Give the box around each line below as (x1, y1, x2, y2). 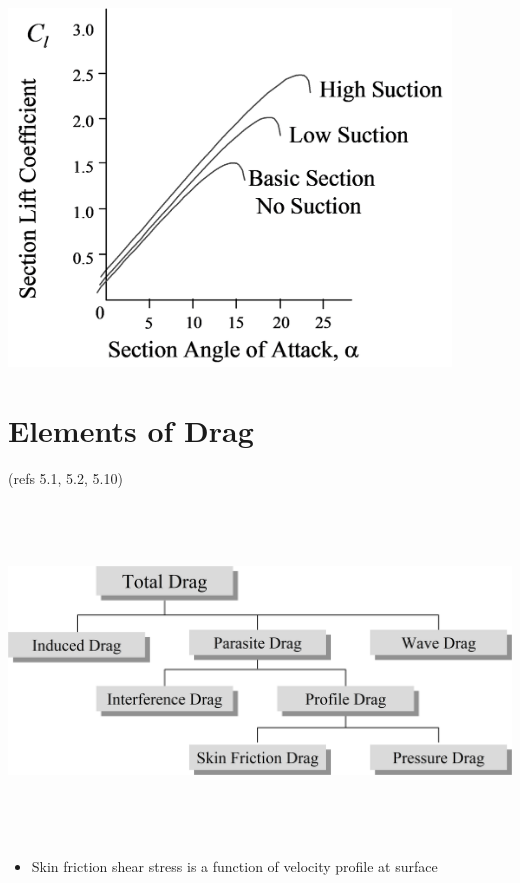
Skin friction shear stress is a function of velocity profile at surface (31, 855, 438, 876)
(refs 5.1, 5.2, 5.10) (8, 467, 123, 488)
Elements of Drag (8, 409, 254, 450)
